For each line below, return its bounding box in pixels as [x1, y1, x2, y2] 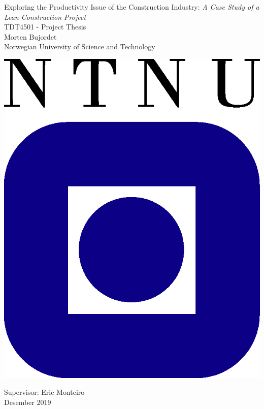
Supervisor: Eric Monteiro [4, 387, 85, 397]
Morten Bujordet [4, 31, 57, 42]
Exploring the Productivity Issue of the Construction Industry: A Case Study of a [4, 2, 259, 12]
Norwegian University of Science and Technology [4, 41, 155, 52]
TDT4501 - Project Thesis [4, 21, 86, 32]
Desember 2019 [4, 396, 51, 407]
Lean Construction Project [4, 11, 86, 22]
